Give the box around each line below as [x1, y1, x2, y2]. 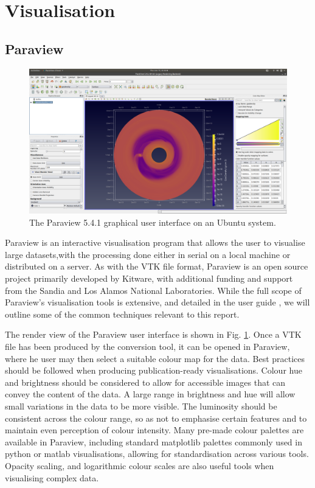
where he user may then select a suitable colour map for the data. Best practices [5, 352, 305, 364]
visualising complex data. [5, 471, 99, 484]
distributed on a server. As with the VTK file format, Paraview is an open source [5, 260, 308, 273]
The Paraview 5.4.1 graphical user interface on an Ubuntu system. [29, 215, 276, 228]
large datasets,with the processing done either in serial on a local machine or [5, 248, 291, 260]
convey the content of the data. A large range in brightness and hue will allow [5, 388, 296, 400]
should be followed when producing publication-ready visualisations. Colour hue [5, 364, 302, 377]
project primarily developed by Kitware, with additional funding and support [5, 272, 293, 285]
